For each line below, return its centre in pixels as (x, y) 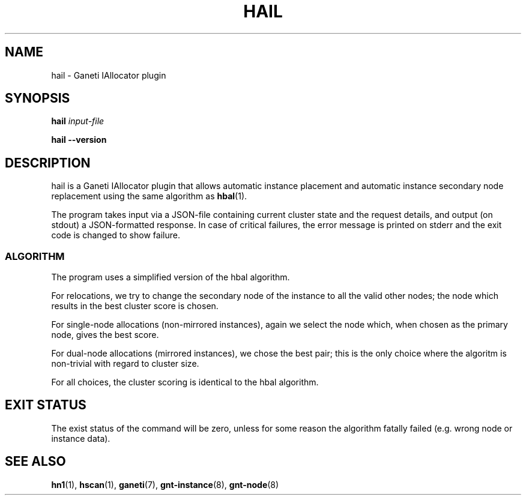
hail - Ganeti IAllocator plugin (109, 75)
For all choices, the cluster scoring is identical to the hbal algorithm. (185, 382)
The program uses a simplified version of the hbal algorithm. (171, 277)
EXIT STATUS (46, 405)
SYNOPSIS (38, 98)
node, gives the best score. (105, 335)
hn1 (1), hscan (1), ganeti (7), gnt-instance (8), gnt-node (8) (165, 484)
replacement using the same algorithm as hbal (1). (149, 196)
